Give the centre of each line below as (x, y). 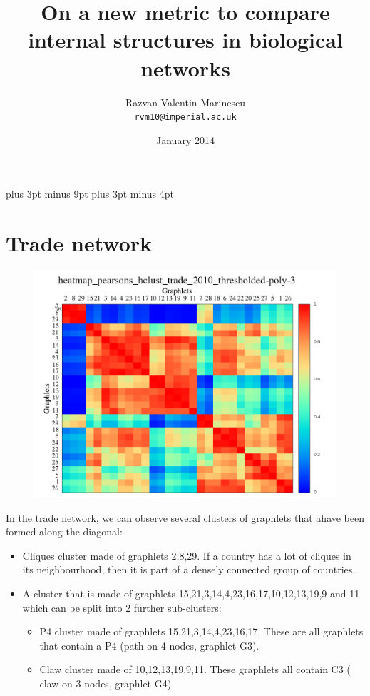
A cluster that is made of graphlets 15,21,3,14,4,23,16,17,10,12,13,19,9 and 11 (191, 594)
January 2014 (185, 140)
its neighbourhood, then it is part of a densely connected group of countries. (189, 569)
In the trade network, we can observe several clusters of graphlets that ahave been (185, 517)
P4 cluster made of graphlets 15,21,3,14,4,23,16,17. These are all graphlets (201, 631)
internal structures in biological (185, 40)
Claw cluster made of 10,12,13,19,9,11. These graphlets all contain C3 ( (195, 669)
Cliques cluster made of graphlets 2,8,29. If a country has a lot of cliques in (187, 555)
